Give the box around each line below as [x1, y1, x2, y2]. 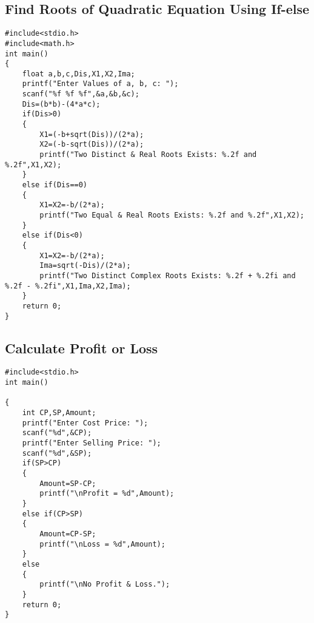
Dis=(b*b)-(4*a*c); [22, 99, 101, 108]
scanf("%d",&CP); [22, 428, 92, 438]
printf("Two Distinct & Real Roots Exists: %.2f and [39, 150, 257, 159]
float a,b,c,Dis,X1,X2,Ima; [22, 69, 135, 78]
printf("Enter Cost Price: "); [22, 418, 149, 427]
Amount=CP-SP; [39, 529, 96, 538]
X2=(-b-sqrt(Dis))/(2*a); [39, 140, 144, 149]
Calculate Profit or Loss [5, 338, 158, 357]
